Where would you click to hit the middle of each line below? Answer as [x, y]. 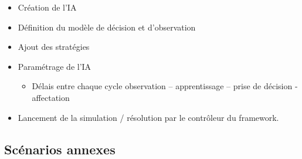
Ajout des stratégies [54, 47]
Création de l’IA [47, 7]
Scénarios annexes [60, 149]
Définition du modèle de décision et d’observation [107, 27]
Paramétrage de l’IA [55, 66]
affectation [51, 97]
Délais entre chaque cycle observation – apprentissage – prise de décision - [165, 86]
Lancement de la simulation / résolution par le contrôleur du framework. [148, 117]
